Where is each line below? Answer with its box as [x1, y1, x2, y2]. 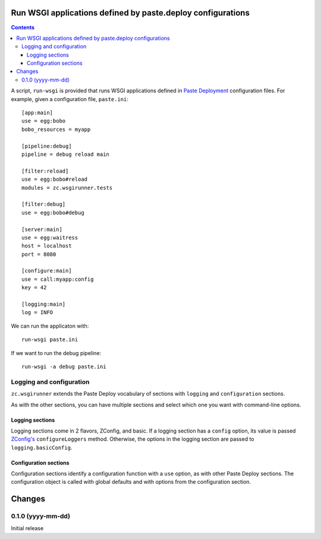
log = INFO [21, 309, 53, 316]
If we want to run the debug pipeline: [11, 349, 101, 356]
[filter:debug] [21, 201, 66, 208]
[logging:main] [21, 301, 66, 308]
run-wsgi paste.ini [21, 336, 78, 343]
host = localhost [21, 243, 72, 249]
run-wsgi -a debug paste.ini [21, 363, 106, 370]
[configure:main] [21, 268, 72, 274]
